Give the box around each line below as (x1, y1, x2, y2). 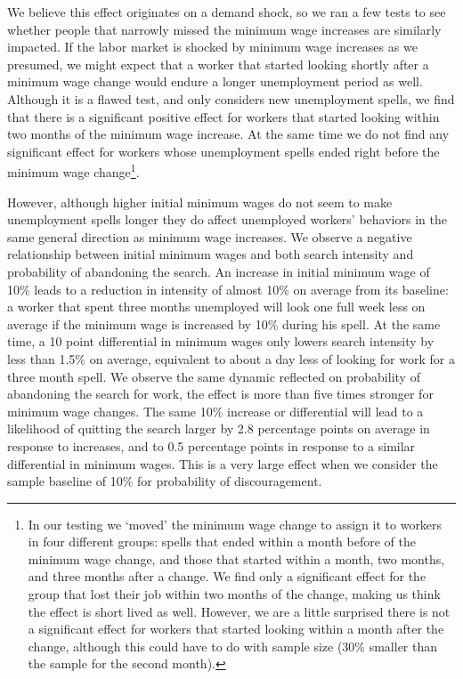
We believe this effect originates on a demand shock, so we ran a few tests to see (7, 3, 446, 20)
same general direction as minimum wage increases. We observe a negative (7, 227, 412, 246)
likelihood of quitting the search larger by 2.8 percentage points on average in (7, 419, 430, 438)
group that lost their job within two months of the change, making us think (28, 585, 441, 603)
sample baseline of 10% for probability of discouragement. (7, 472, 322, 490)
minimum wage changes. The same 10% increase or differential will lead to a (7, 401, 424, 420)
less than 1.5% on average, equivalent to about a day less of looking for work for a (7, 349, 455, 368)
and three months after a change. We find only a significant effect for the (28, 567, 426, 586)
